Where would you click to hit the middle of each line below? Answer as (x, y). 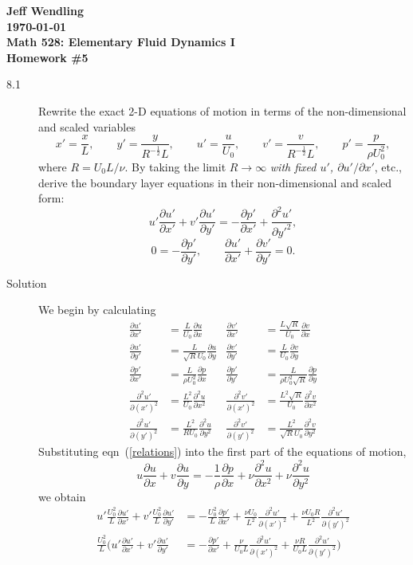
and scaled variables (87, 126)
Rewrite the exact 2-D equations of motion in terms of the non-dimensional (222, 110)
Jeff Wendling (45, 10)
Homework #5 (47, 57)
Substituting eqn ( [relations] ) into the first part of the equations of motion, (222, 451)
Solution (27, 282)
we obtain (62, 496)
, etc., (388, 167)
